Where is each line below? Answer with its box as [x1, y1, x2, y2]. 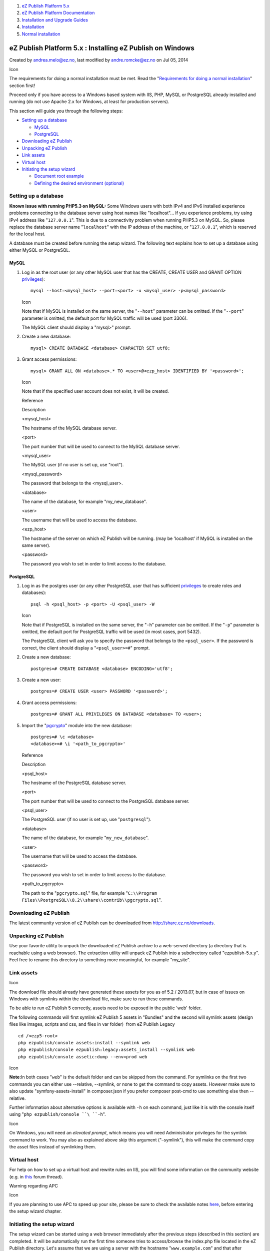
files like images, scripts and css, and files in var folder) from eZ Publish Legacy [9, 1021, 175, 1027]
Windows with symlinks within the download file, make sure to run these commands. [9, 996, 183, 1002]
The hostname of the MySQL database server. [21, 425, 117, 431]
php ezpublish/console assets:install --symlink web [18, 1040, 150, 1045]
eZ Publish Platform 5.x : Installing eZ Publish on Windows [9, 44, 194, 53]
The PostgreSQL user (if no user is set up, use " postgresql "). [21, 816, 151, 823]
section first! [9, 83, 35, 89]
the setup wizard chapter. [9, 1208, 62, 1214]
